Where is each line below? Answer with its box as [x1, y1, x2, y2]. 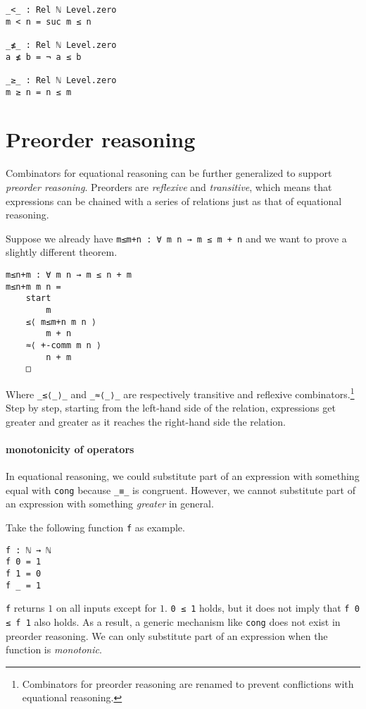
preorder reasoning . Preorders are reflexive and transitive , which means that [6, 179, 332, 194]
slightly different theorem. [6, 245, 118, 259]
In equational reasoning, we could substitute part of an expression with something [6, 469, 360, 483]
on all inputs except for [56, 600, 157, 615]
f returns [6, 600, 45, 615]
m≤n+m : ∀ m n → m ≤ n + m [6, 270, 132, 280]
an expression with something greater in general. [6, 496, 214, 511]
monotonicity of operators [6, 442, 134, 456]
